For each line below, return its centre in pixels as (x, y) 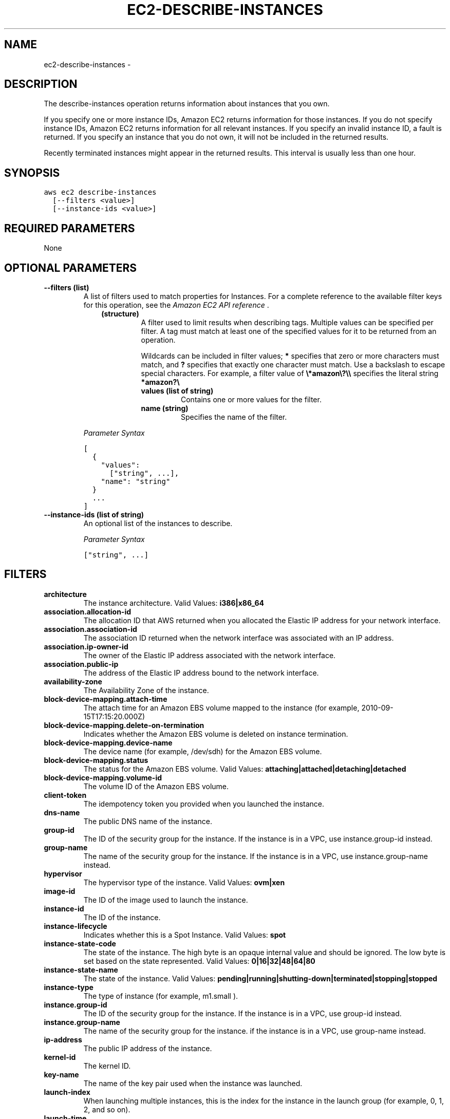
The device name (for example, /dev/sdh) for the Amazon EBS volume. (203, 751)
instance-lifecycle (76, 926)
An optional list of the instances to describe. (158, 523)
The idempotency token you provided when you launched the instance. (204, 804)
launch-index (67, 1092)
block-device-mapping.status (96, 760)
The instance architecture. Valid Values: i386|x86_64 (174, 603)
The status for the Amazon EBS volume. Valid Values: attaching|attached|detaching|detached (245, 769)
